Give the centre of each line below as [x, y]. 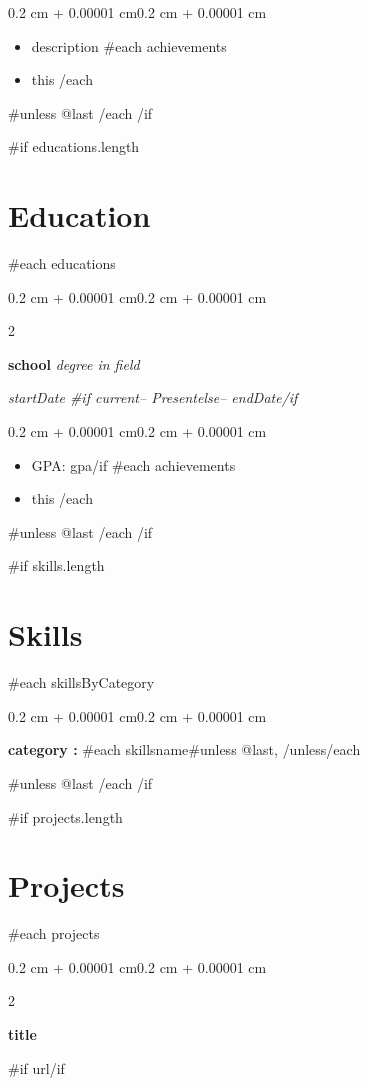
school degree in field [74, 363]
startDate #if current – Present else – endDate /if [153, 397]
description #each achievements [129, 45]
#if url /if [36, 1067]
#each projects [54, 933]
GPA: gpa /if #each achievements [133, 464]
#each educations [62, 263]
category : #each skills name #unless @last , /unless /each [184, 749]
